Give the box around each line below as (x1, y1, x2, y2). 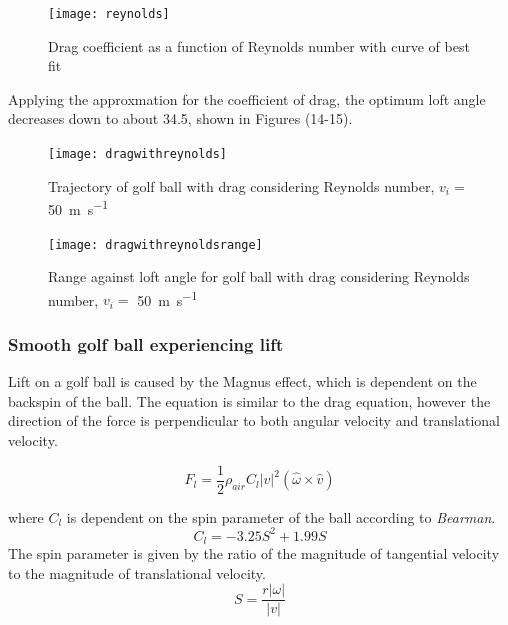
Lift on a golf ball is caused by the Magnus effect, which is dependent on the (8, 371, 477, 392)
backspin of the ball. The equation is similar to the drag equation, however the (8, 390, 491, 411)
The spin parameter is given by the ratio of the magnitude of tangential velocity (8, 543, 500, 564)
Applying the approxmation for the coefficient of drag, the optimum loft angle (8, 88, 486, 109)
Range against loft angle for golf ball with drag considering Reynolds (48, 266, 470, 287)
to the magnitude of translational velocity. (8, 562, 266, 583)
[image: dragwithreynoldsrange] (48, 237, 263, 252)
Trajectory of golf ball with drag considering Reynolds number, (48, 175, 435, 196)
